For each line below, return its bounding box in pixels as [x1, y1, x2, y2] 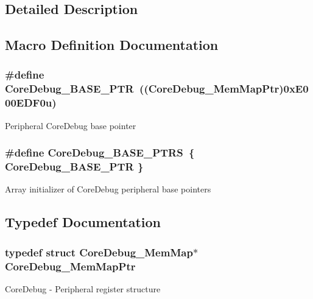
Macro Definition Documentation [5, 35, 219, 54]
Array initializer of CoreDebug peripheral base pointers [5, 183, 211, 195]
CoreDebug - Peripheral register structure [5, 282, 161, 295]
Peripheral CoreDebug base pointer [5, 119, 136, 132]
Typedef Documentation [5, 213, 161, 231]
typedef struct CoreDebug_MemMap [5, 244, 193, 259]
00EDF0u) [5, 95, 57, 110]
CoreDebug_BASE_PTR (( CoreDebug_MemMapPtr [5, 81, 280, 96]
